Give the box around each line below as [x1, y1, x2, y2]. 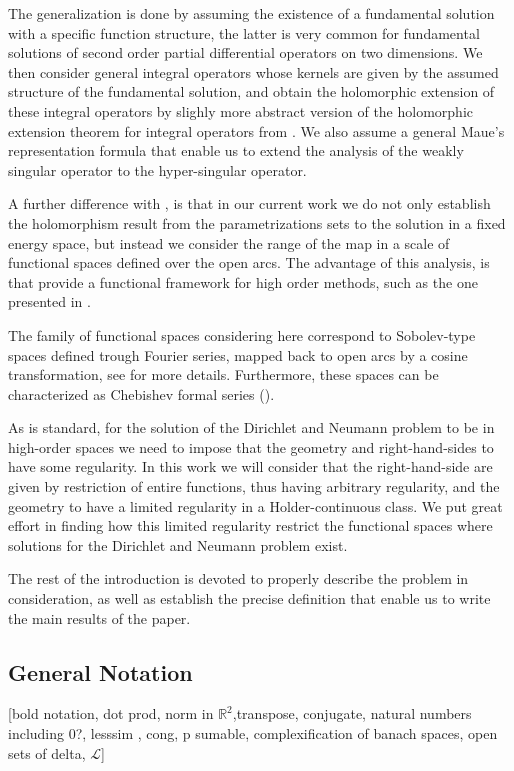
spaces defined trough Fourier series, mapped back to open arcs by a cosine [8, 344, 468, 365]
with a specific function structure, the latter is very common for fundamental [8, 22, 480, 43]
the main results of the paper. [8, 607, 191, 628]
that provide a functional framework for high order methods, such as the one [8, 271, 478, 292]
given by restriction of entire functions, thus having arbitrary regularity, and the [8, 476, 500, 497]
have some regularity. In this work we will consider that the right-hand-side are [8, 456, 493, 477]
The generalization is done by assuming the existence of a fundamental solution [8, 3, 495, 23]
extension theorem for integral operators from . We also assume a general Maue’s [8, 120, 505, 141]
